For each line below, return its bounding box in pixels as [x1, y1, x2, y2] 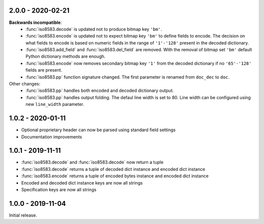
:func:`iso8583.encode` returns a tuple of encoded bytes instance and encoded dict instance [21, 173, 209, 179]
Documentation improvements [21, 134, 83, 140]
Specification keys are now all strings [21, 186, 97, 192]
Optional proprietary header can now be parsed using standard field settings [21, 127, 176, 133]
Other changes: [9, 81, 41, 87]
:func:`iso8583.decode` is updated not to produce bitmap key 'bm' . [25, 26, 162, 32]
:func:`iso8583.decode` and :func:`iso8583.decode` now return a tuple [21, 159, 164, 165]
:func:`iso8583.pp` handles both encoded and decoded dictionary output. [25, 88, 174, 94]
